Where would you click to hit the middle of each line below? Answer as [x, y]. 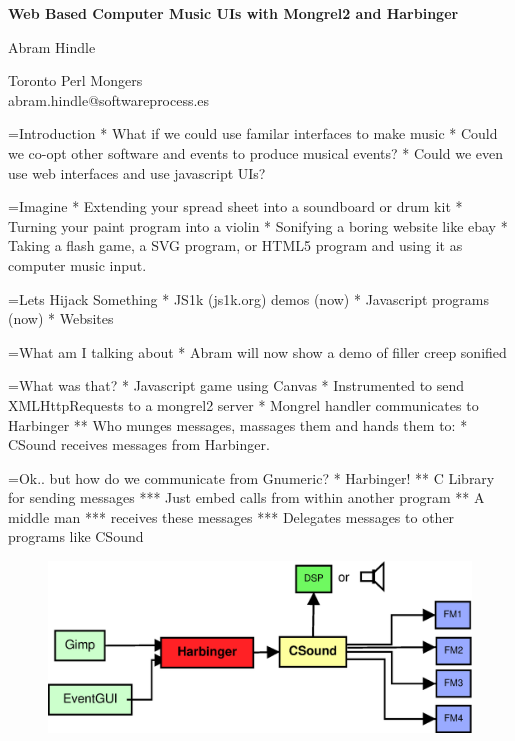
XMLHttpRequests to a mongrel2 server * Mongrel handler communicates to [243, 404]
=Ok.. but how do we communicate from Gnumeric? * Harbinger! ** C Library [251, 477]
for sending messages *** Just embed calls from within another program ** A [246, 497]
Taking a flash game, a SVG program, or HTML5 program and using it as [235, 245]
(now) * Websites [61, 318]
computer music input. [77, 264]
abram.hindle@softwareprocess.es [109, 99]
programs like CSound [76, 536]
